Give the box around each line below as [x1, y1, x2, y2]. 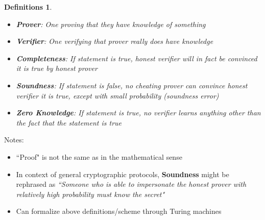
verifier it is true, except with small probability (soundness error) [16, 90, 219, 101]
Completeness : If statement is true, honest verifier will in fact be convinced [16, 53, 257, 63]
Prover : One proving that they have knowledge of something [16, 18, 206, 29]
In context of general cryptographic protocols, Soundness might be [16, 168, 229, 179]
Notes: [4, 134, 24, 145]
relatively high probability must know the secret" [16, 188, 165, 199]
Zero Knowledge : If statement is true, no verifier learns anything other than [16, 107, 261, 118]
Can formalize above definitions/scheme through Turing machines [16, 206, 222, 216]
